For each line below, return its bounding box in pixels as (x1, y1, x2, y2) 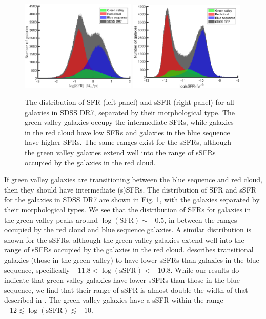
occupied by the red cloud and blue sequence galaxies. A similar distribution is (4, 224, 251, 235)
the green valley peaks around (4, 214, 98, 225)
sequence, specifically (4, 264, 70, 275)
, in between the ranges (164, 214, 237, 225)
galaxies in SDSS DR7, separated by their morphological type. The (25, 107, 235, 117)
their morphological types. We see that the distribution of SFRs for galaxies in (4, 204, 251, 215)
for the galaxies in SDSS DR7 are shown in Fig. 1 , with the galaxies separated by (4, 194, 260, 205)
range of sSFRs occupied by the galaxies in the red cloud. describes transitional (4, 244, 254, 255)
